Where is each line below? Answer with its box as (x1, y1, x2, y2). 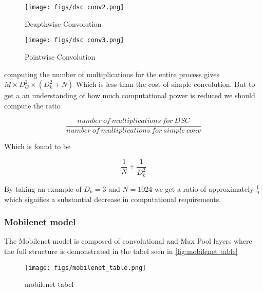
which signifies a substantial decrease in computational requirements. (4, 193, 221, 204)
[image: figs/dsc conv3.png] (25, 37, 124, 44)
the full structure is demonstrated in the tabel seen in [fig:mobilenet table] (4, 246, 238, 257)
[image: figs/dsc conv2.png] (25, 4, 124, 11)
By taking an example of (4, 183, 82, 194)
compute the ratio (4, 100, 61, 111)
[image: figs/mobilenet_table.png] (25, 264, 146, 271)
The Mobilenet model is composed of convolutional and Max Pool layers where (4, 235, 252, 246)
